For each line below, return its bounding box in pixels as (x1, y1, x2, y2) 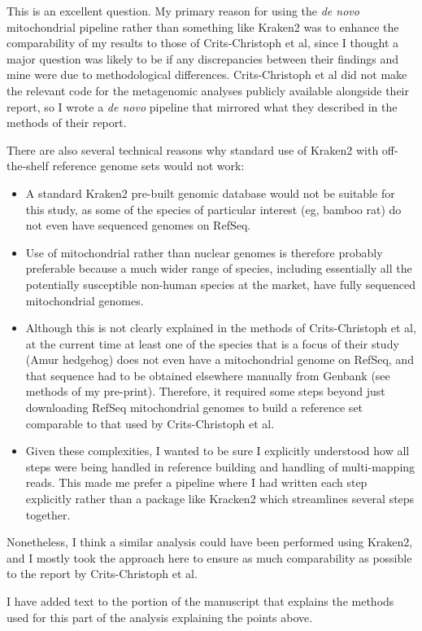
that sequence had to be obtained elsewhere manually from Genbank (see (25, 366, 390, 383)
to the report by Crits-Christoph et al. (7, 565, 198, 582)
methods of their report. (7, 114, 127, 131)
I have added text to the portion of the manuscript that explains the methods (7, 593, 394, 609)
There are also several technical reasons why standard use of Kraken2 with (7, 141, 379, 158)
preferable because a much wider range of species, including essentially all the (25, 260, 412, 277)
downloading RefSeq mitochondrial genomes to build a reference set (25, 399, 363, 416)
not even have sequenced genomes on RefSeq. (25, 217, 251, 234)
